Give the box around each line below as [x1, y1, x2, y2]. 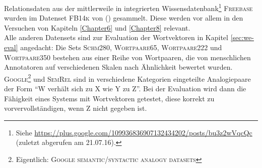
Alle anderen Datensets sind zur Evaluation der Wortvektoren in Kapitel [4, 32, 228, 43]
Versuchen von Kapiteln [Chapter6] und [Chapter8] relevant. [4, 22, 190, 33]
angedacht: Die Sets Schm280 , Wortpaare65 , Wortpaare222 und [20, 42, 222, 53]
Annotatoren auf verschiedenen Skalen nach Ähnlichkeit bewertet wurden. [4, 62, 233, 72]
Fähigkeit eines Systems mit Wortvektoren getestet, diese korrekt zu [4, 93, 215, 103]
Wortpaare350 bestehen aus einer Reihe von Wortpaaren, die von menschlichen [4, 52, 251, 62]
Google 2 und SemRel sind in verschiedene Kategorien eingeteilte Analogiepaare [4, 72, 251, 84]
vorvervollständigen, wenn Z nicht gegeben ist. [4, 103, 147, 113]
